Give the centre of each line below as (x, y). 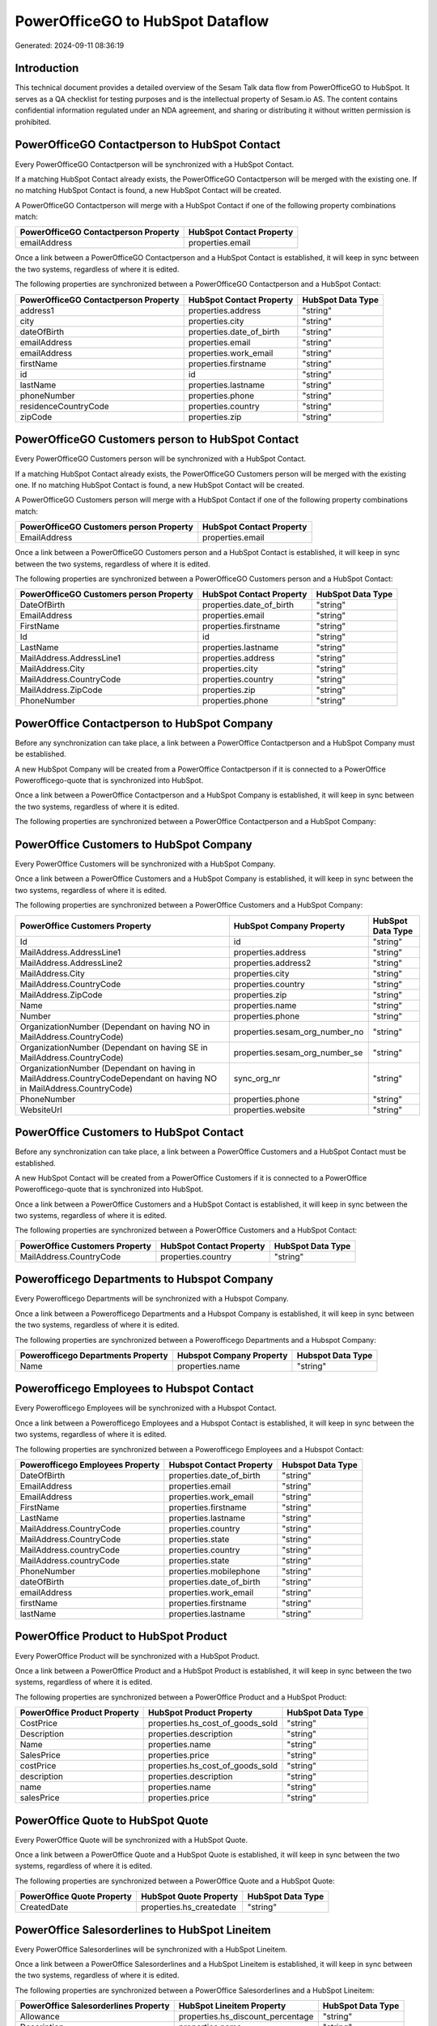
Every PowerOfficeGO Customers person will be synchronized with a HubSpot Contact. (161, 459)
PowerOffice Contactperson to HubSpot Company (144, 723)
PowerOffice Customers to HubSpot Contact (129, 1133)
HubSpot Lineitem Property (232, 2006)
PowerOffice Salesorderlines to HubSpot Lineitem (143, 1930)
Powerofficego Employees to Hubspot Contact (134, 1389)
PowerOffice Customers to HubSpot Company (134, 844)
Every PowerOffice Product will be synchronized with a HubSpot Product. (138, 1656)
